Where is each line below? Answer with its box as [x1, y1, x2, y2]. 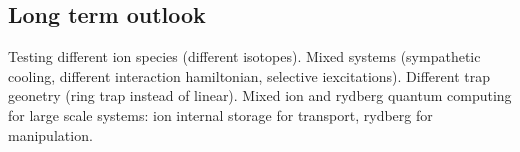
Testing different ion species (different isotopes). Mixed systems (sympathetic [8, 46, 481, 67]
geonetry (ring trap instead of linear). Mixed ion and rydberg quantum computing [8, 85, 512, 106]
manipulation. [8, 124, 93, 145]
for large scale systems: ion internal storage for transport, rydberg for [8, 104, 433, 125]
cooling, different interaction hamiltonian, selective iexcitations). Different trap [8, 65, 490, 86]
